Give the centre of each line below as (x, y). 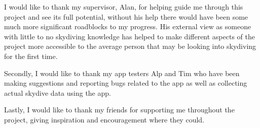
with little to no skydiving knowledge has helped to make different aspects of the (129, 36)
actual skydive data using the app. (58, 92)
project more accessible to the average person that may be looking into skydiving (130, 46)
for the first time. (31, 56)
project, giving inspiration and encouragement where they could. (104, 119)
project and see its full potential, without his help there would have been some (126, 16)
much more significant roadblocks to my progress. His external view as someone (128, 26)
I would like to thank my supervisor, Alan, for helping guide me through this (124, 7)
